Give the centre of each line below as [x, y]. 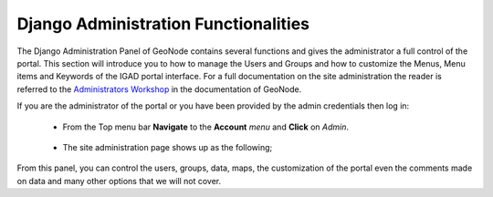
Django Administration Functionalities [163, 24]
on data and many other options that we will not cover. [119, 181]
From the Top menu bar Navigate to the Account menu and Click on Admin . [205, 127]
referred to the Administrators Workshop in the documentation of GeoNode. [159, 89]
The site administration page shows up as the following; [168, 147]
